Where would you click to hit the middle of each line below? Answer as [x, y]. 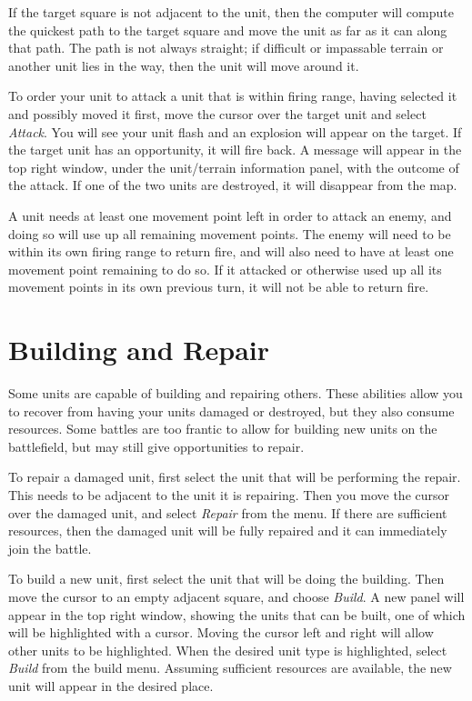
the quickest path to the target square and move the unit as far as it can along [228, 30]
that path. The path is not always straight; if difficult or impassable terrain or [226, 48]
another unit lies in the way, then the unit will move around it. [184, 65]
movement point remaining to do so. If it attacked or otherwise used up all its [225, 269]
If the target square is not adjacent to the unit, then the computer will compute [231, 12]
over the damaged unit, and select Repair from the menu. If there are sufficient [228, 512]
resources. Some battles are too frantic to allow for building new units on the [223, 429]
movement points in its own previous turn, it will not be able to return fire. [219, 287]
